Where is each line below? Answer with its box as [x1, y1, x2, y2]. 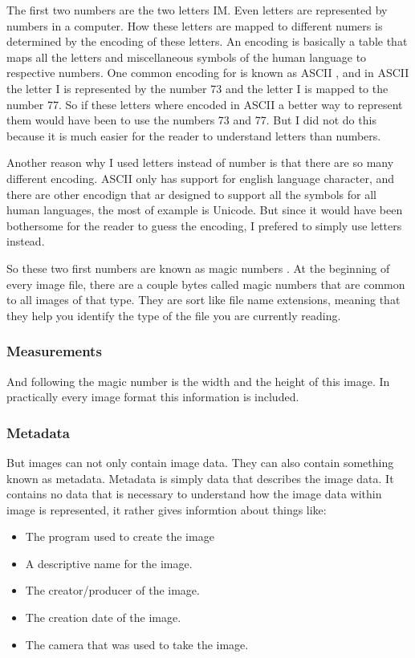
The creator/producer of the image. [25, 582, 200, 599]
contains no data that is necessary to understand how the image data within [6, 485, 382, 502]
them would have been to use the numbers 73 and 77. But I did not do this [6, 112, 376, 128]
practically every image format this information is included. [6, 388, 299, 405]
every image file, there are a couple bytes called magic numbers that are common [6, 275, 405, 292]
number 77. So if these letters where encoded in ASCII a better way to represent [6, 95, 403, 112]
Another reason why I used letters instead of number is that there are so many [6, 154, 394, 171]
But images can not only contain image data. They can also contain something [6, 453, 394, 470]
